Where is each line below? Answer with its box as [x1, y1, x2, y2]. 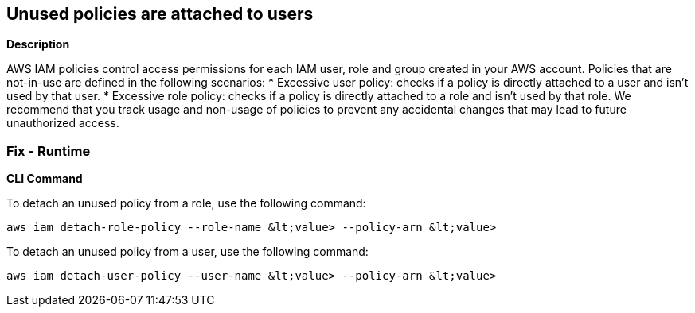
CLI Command [6, 172, 83, 186]
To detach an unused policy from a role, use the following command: [6, 196, 366, 211]
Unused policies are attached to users [6, 4, 314, 24]
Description [6, 37, 70, 52]
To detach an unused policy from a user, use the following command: [6, 245, 369, 259]
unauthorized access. [6, 116, 119, 130]
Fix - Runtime [6, 142, 91, 159]
